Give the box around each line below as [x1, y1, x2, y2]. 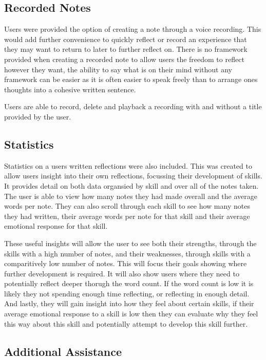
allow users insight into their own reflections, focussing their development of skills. [4, 170, 262, 181]
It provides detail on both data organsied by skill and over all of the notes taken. [4, 180, 259, 191]
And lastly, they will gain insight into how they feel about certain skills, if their [4, 298, 254, 309]
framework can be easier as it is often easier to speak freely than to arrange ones [4, 74, 258, 85]
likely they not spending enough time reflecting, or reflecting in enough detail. [4, 288, 250, 298]
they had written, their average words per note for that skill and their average [4, 210, 250, 221]
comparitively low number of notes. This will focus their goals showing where [4, 258, 247, 269]
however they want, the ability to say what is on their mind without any [4, 64, 232, 74]
